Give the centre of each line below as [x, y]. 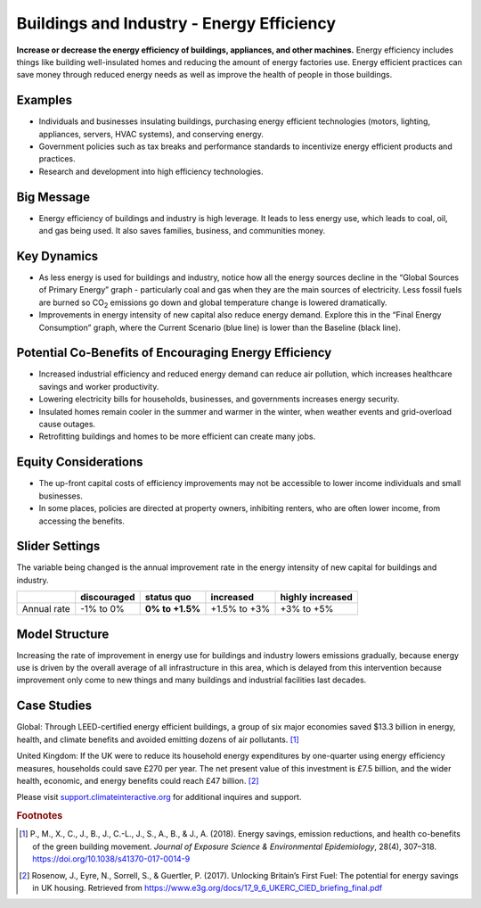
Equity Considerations [80, 462]
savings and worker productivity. [99, 386]
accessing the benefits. [82, 521]
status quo [168, 598]
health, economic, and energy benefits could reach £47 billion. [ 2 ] [138, 780]
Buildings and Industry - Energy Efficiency [176, 23]
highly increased [317, 598]
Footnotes [40, 816]
